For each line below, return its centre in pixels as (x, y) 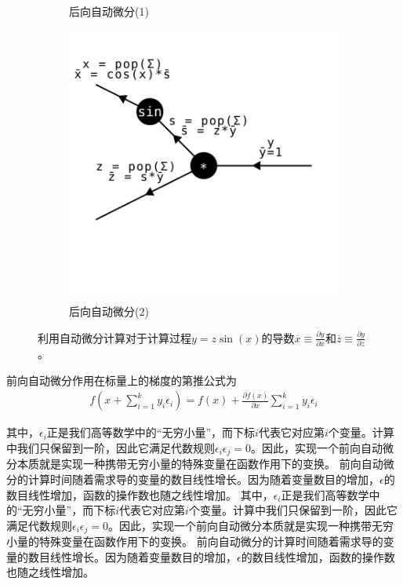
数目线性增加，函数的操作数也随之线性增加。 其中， (140, 494)
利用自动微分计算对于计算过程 (114, 337)
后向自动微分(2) (109, 311)
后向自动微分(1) (109, 11)
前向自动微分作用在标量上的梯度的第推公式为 (122, 380)
